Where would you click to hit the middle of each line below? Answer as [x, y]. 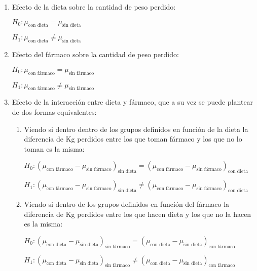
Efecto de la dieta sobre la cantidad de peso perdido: [94, 7]
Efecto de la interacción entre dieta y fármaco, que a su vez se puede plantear [133, 102]
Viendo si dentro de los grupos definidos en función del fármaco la [127, 204]
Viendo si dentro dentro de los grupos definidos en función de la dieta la [136, 129]
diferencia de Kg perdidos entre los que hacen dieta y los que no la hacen [138, 214]
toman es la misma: [54, 148]
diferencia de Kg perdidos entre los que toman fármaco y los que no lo [133, 139]
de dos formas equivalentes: [54, 111]
